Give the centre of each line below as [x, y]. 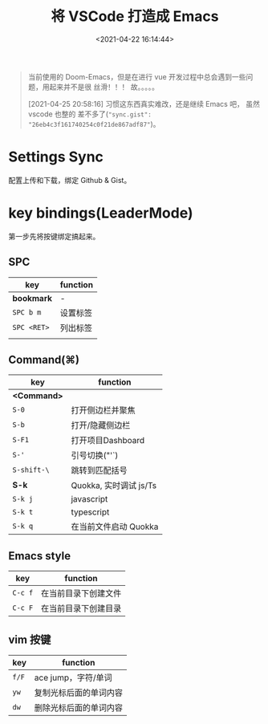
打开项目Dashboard [108, 441]
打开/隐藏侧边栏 [101, 425]
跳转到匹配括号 [99, 470]
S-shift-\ [31, 470]
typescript [90, 512]
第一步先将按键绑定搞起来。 [54, 236]
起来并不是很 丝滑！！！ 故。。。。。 [104, 87]
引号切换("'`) [95, 456]
